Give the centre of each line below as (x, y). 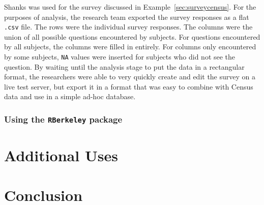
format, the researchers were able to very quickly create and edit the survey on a (130, 77)
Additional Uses (61, 155)
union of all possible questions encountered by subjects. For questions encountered (132, 36)
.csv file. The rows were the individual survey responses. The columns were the (128, 27)
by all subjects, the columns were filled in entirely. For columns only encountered (130, 47)
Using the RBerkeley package (63, 119)
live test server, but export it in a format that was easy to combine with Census (129, 86)
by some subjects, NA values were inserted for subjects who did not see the (120, 57)
